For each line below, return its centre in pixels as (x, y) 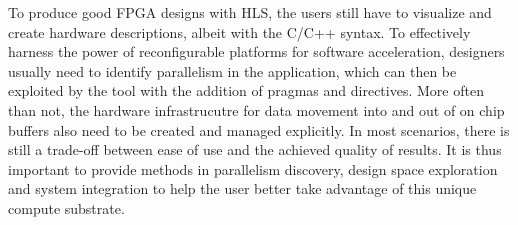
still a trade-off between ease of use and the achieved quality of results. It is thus (255, 149)
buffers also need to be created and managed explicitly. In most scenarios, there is (259, 129)
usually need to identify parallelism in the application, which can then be (232, 70)
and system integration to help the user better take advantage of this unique (242, 188)
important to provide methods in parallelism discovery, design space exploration (253, 168)
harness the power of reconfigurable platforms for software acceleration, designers (256, 51)
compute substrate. (66, 207)
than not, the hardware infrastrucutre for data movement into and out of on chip (256, 109)
